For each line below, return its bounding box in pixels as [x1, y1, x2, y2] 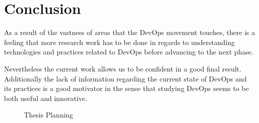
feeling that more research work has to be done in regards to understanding [4, 36, 235, 47]
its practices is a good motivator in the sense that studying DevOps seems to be [4, 83, 249, 93]
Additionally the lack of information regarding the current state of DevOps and [4, 73, 247, 83]
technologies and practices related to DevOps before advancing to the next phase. [4, 46, 254, 57]
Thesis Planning [24, 109, 73, 120]
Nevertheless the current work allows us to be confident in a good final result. [4, 63, 242, 73]
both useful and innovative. [4, 92, 87, 103]
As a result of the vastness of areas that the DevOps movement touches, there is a [4, 27, 255, 37]
